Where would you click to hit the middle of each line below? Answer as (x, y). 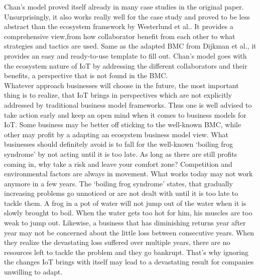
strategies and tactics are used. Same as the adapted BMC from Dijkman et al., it (130, 46)
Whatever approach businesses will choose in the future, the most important (121, 85)
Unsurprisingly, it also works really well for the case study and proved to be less (127, 16)
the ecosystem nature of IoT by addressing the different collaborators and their (126, 65)
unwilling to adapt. (33, 272)
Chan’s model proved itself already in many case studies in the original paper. (124, 7)
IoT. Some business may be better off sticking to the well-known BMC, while (123, 124)
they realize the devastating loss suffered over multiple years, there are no (117, 242)
